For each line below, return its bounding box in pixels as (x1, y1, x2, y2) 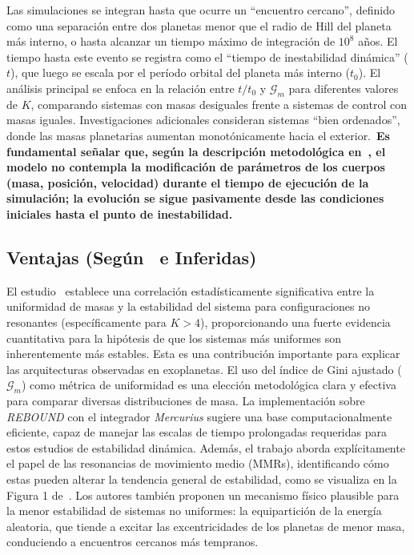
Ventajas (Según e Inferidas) (6, 244, 257, 269)
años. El (358, 33, 398, 50)
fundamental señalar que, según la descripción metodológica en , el (6, 143, 386, 159)
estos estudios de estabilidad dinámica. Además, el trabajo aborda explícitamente (6, 439, 405, 456)
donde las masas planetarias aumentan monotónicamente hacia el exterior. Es (6, 127, 390, 143)
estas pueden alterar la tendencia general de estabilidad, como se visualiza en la (6, 471, 397, 488)
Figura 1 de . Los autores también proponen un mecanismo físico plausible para (6, 486, 400, 503)
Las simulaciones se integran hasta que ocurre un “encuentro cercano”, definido (6, 2, 395, 18)
